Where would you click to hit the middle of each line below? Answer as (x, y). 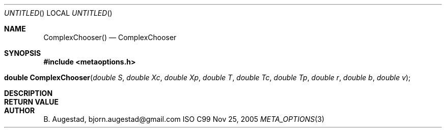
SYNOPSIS (23, 53)
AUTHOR (20, 110)
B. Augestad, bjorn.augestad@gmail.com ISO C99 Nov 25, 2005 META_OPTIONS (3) (184, 119)
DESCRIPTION (29, 93)
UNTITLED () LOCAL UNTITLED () (58, 13)
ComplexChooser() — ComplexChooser (110, 37)
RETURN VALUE (31, 102)
